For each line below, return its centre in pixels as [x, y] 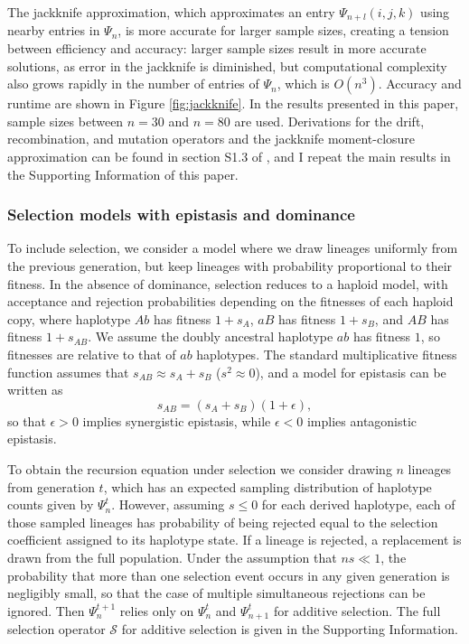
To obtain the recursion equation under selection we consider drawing [200, 468]
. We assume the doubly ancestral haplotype [211, 336]
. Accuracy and [420, 84]
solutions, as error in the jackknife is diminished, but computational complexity [227, 65]
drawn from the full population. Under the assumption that [172, 557]
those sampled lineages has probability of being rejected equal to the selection [223, 522]
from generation [51, 486]
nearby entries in [54, 30]
